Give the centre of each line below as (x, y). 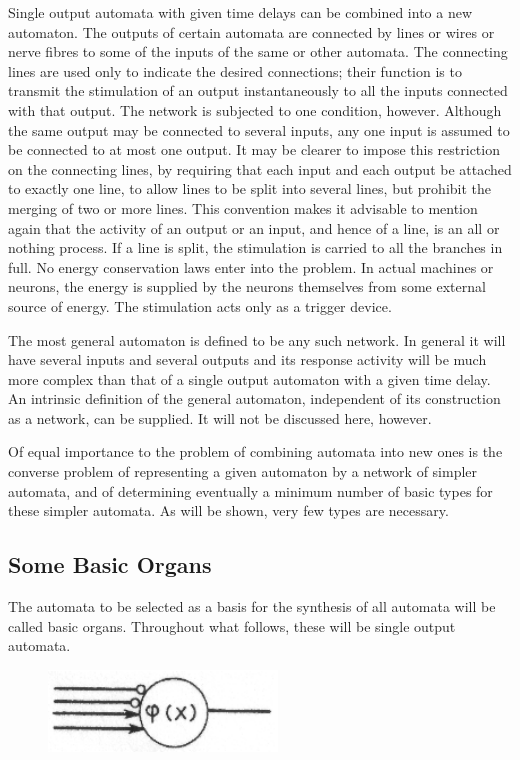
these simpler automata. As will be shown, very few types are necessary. (228, 510)
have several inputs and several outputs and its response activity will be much (247, 359)
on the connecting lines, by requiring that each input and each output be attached (260, 168)
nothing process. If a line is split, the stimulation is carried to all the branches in (255, 247)
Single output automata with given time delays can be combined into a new (240, 12)
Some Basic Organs (110, 564)
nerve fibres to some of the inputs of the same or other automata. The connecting (258, 51)
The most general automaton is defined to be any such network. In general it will (257, 339)
